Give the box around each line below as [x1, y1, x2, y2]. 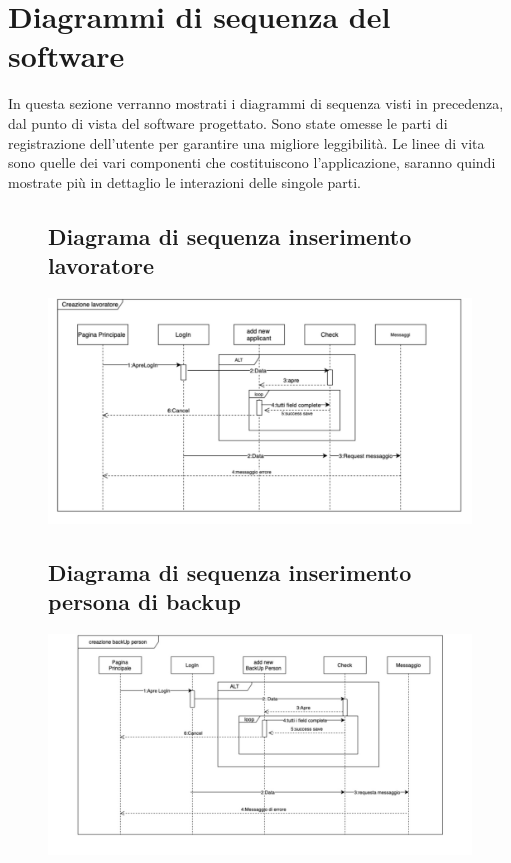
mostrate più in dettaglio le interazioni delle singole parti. [8, 171, 362, 192]
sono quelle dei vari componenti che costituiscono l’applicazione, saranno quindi [8, 152, 496, 173]
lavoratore [48, 250, 155, 281]
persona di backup [48, 585, 241, 616]
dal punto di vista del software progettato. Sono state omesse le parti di [8, 112, 448, 133]
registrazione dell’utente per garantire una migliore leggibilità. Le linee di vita [8, 132, 485, 153]
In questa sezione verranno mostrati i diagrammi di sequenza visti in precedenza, [8, 93, 504, 114]
